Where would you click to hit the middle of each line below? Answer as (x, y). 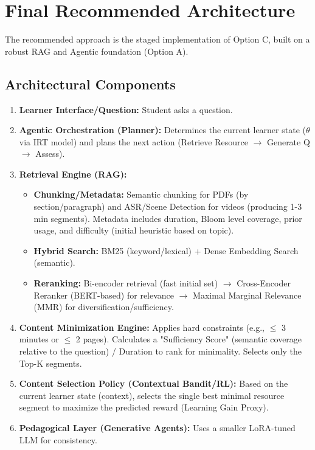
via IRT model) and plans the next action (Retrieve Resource (133, 141)
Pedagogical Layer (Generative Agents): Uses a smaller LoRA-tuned (157, 427)
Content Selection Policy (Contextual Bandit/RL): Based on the (154, 383)
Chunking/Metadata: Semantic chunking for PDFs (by (141, 194)
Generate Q (288, 141)
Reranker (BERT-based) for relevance (104, 295)
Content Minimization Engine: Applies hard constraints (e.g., (142, 327)
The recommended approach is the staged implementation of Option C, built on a (157, 39)
